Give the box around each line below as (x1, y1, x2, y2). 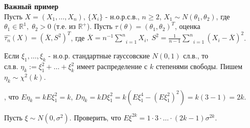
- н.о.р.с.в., (105, 11, 140, 21)
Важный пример (4, 1, 59, 11)
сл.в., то (183, 50, 209, 61)
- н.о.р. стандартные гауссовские (48, 50, 150, 61)
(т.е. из (53, 21, 76, 31)
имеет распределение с (77, 61, 148, 72)
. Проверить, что (69, 112, 121, 122)
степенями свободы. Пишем (155, 61, 243, 72)
